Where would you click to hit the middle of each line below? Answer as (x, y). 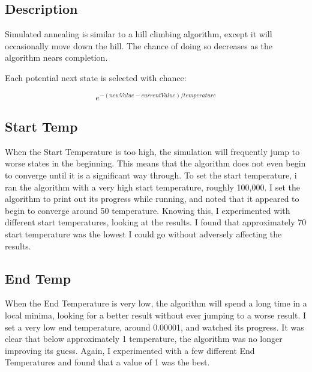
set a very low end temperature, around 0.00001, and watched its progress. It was (154, 327)
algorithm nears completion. (56, 57)
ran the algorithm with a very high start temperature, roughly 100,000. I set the (153, 187)
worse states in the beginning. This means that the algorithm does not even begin (155, 163)
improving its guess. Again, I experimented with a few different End (130, 350)
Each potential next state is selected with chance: (96, 77)
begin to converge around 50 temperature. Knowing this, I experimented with (148, 210)
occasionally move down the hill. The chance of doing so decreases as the (139, 45)
